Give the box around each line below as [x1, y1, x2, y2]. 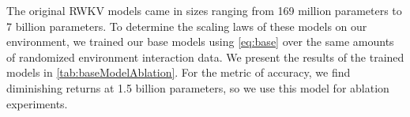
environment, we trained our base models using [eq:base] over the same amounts [6, 33, 394, 50]
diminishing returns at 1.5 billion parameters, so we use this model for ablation [6, 79, 389, 96]
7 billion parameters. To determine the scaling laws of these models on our [6, 17, 367, 34]
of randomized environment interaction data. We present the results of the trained [6, 48, 404, 65]
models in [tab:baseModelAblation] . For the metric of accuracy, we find [6, 64, 351, 81]
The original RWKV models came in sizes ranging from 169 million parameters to [6, 2, 402, 18]
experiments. [6, 95, 68, 111]
